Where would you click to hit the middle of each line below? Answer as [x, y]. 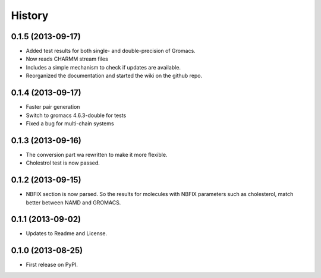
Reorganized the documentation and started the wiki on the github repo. [114, 76]
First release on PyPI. [52, 265]
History [30, 15]
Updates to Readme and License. [66, 233]
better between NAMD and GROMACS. [73, 203]
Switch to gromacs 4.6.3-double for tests [76, 115]
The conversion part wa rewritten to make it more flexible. [97, 154]
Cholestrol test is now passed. [63, 163]
